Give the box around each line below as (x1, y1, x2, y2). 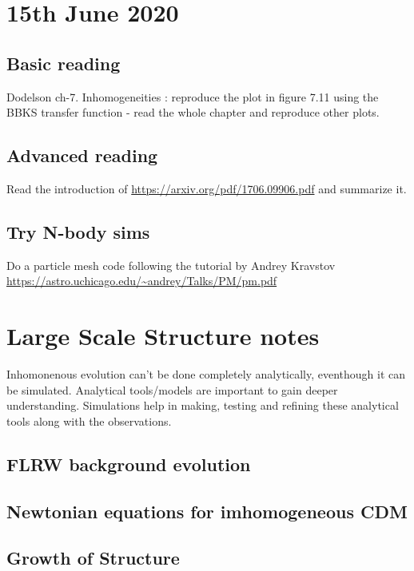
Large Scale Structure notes (6, 319, 320, 352)
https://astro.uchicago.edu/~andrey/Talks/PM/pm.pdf (6, 272, 277, 289)
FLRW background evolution (6, 451, 251, 476)
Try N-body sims (6, 219, 150, 244)
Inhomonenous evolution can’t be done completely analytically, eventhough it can (6, 366, 406, 383)
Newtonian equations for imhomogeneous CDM (6, 498, 408, 523)
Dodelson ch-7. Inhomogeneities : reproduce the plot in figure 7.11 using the (6, 88, 379, 105)
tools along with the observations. (6, 412, 172, 429)
